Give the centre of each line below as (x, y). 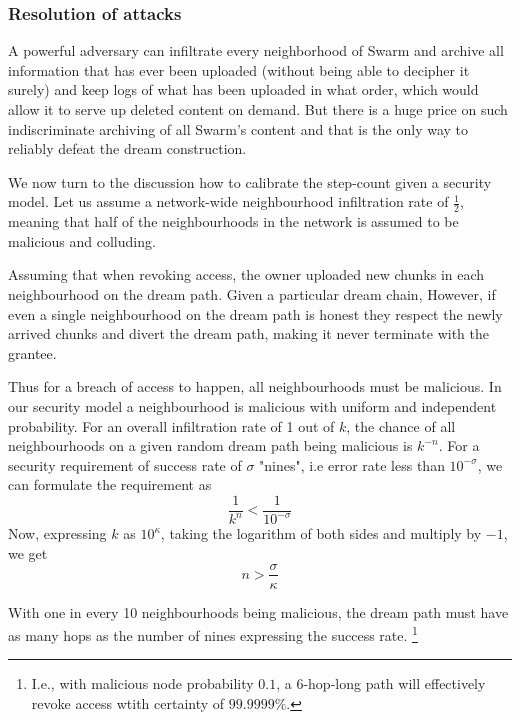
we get (28, 552)
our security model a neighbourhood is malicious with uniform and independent (252, 405)
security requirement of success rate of (125, 464)
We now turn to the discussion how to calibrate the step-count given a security (250, 181)
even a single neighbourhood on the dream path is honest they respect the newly (255, 313)
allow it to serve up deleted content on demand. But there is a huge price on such (258, 109)
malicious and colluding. (82, 240)
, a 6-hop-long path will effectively (381, 683)
